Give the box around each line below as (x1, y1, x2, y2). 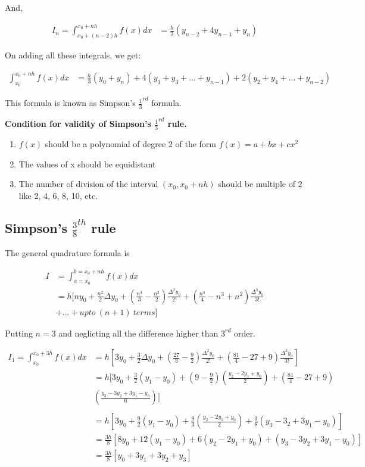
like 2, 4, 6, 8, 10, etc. (18, 189, 98, 201)
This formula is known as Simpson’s (5, 96, 136, 109)
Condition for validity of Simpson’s (5, 117, 151, 130)
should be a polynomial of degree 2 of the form (45, 138, 216, 150)
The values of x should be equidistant (18, 157, 156, 170)
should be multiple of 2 (218, 178, 302, 190)
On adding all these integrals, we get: (5, 48, 141, 61)
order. (233, 326, 255, 339)
